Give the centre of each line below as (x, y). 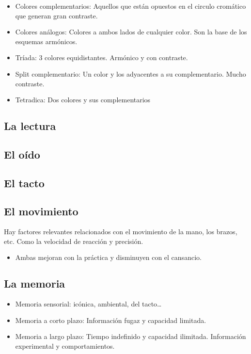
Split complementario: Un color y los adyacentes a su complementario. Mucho (131, 73)
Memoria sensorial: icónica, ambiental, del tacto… (88, 304)
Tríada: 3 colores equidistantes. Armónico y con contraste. (102, 57)
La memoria (35, 283)
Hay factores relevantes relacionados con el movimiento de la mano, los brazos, (121, 232)
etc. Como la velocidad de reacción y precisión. (74, 241)
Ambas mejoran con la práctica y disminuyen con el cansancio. (108, 257)
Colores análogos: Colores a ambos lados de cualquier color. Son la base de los (131, 32)
